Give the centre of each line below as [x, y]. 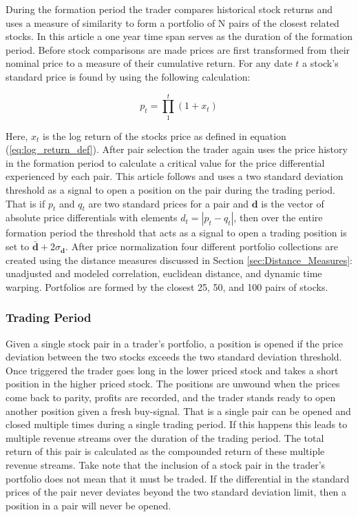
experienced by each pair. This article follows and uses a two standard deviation [175, 176]
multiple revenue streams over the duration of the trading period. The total [165, 437]
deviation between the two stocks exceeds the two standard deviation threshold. [174, 357]
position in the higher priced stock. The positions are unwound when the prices [173, 384]
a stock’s [320, 63]
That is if [25, 203]
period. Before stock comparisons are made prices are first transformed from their [178, 49]
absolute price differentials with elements [92, 217]
